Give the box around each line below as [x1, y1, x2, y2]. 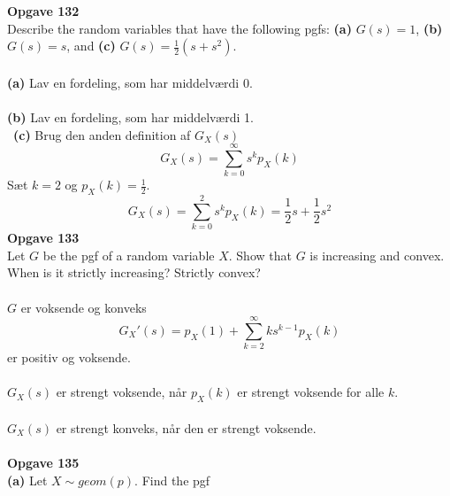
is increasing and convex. [309, 245, 445, 264]
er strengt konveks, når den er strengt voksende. [56, 418, 317, 437]
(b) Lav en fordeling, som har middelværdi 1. [7, 107, 254, 126]
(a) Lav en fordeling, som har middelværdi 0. [7, 73, 253, 91]
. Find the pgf [134, 470, 210, 489]
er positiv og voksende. [7, 348, 131, 367]
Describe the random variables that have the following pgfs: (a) [7, 19, 352, 37]
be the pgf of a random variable [42, 245, 215, 264]
